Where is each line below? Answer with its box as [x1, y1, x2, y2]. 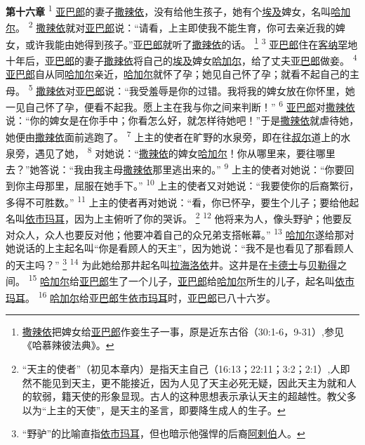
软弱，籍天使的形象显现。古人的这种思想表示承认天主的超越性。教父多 [32, 389, 357, 404]
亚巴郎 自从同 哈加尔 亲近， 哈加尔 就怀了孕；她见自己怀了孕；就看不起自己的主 [6, 67, 359, 81]
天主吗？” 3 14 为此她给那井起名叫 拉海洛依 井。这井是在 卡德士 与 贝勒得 [15, 255, 338, 272]
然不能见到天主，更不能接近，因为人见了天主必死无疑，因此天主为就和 [22, 375, 347, 390]
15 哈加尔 [28, 272, 70, 288]
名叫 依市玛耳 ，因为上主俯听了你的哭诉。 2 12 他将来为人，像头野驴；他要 [6, 208, 343, 225]
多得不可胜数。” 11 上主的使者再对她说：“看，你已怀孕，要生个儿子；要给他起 [6, 192, 359, 209]
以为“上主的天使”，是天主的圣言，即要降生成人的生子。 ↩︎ [22, 402, 286, 417]
